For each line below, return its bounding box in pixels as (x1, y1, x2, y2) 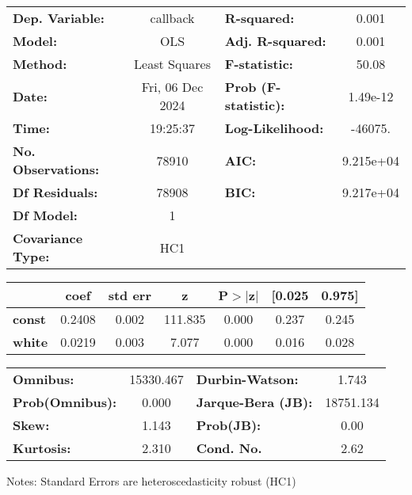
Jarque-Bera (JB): (196, 393, 313, 411)
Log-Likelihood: (224, 119, 324, 137)
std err (108, 286, 152, 304)
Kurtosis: (13, 439, 71, 457)
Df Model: (13, 206, 78, 224)
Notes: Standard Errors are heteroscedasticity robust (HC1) (6, 473, 296, 489)
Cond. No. (196, 439, 262, 457)
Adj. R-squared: (224, 32, 326, 50)
